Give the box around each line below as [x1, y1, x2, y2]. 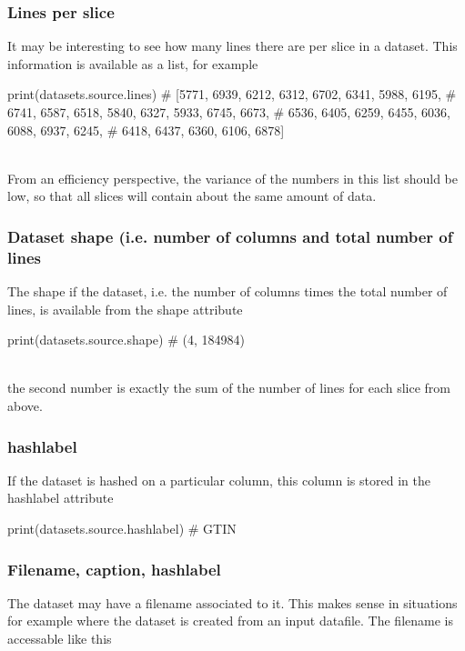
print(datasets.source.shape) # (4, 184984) [7, 330, 245, 349]
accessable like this [7, 629, 112, 648]
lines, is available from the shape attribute [7, 299, 243, 318]
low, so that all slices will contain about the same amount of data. [7, 186, 377, 205]
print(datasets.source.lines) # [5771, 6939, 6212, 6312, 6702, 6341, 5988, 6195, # [7, 85, 457, 104]
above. [7, 396, 43, 416]
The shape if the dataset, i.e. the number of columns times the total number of [7, 282, 448, 301]
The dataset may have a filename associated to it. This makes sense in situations [7, 593, 458, 612]
